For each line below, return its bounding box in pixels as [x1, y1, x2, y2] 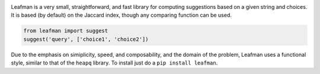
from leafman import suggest [23, 27, 108, 34]
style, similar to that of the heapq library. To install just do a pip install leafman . [11, 59, 218, 66]
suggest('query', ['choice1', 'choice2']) [23, 36, 149, 43]
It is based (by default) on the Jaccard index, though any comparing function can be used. [11, 12, 232, 19]
